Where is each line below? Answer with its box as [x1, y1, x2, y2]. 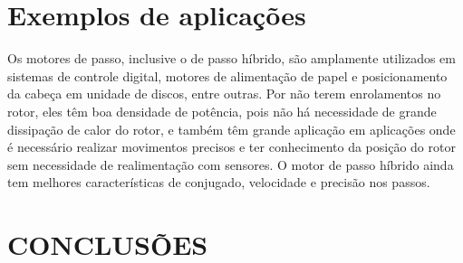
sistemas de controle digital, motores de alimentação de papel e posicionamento [7, 66, 448, 85]
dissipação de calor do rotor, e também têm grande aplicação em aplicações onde [7, 119, 456, 138]
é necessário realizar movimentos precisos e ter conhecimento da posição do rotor [7, 137, 456, 156]
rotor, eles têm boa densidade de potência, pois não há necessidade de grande [7, 101, 437, 120]
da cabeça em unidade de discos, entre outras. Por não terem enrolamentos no [7, 84, 441, 103]
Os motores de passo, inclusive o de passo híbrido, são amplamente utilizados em [7, 49, 456, 68]
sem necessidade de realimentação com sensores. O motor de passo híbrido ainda [7, 155, 454, 174]
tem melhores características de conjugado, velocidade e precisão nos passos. [7, 173, 430, 192]
